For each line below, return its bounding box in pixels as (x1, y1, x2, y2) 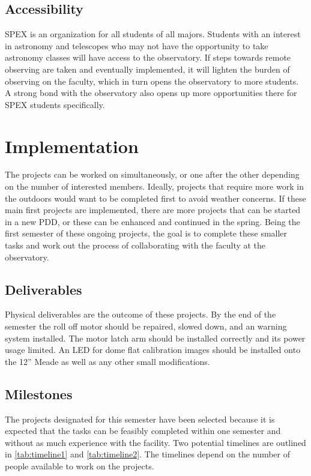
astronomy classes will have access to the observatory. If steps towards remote (5, 51, 291, 64)
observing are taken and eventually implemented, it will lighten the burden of (5, 62, 290, 75)
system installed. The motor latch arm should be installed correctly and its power (5, 331, 306, 344)
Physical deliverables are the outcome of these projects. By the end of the (5, 308, 276, 321)
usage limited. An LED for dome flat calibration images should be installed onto (5, 343, 301, 356)
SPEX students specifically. (5, 98, 105, 110)
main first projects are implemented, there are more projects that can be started (5, 203, 301, 216)
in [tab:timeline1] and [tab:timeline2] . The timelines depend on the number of (5, 448, 291, 460)
